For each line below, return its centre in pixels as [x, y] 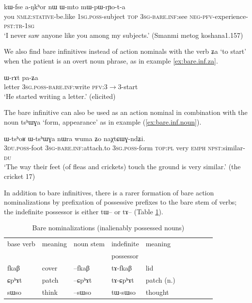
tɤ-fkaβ [121, 267]
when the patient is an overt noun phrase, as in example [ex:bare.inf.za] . [111, 60]
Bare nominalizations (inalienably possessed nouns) [108, 228]
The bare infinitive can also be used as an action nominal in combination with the [126, 112]
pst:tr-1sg [19, 25]
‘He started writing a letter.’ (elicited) [60, 96]
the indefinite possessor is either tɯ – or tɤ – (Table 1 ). [84, 211]
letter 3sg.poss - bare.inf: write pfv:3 [56, 87]
